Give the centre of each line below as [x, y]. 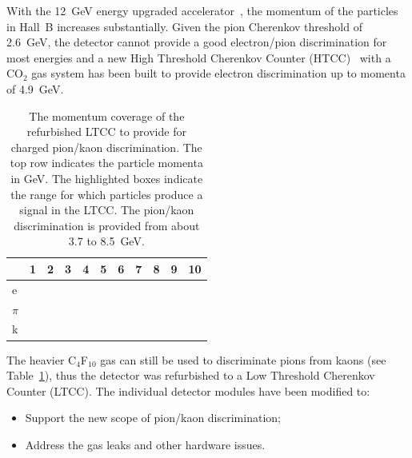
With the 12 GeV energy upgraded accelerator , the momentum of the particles [202, 10]
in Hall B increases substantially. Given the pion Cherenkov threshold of [184, 26]
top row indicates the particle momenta [106, 163]
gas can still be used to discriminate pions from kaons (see [243, 359]
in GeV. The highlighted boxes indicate [107, 178]
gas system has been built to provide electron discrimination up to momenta [218, 73]
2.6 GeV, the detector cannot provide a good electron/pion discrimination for [197, 42]
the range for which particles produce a [107, 194]
